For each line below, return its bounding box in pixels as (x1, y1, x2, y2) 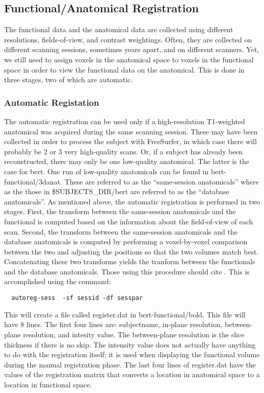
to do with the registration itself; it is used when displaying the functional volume (4, 349, 260, 360)
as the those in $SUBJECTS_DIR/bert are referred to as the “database (4, 186, 229, 197)
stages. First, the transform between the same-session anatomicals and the (4, 206, 236, 217)
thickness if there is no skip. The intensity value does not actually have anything (4, 339, 256, 350)
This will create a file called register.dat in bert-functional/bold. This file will (4, 309, 246, 319)
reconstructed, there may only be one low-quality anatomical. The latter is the (4, 156, 249, 167)
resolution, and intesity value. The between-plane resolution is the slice (23, 329, 245, 339)
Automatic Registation (4, 96, 99, 108)
